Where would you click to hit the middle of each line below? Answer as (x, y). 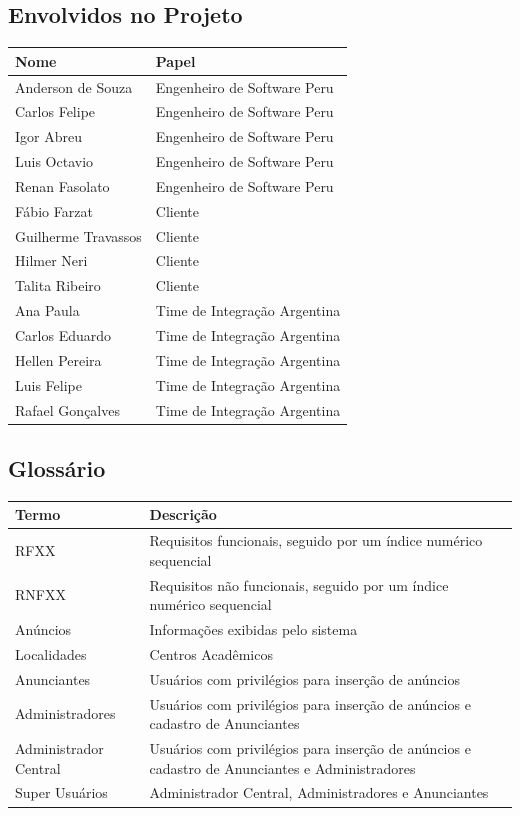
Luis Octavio (54, 161)
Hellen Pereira (58, 359)
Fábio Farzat (54, 210)
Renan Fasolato (62, 185)
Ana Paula (47, 310)
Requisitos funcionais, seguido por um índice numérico (316, 540)
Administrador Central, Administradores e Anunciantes (319, 792)
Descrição (183, 514)
